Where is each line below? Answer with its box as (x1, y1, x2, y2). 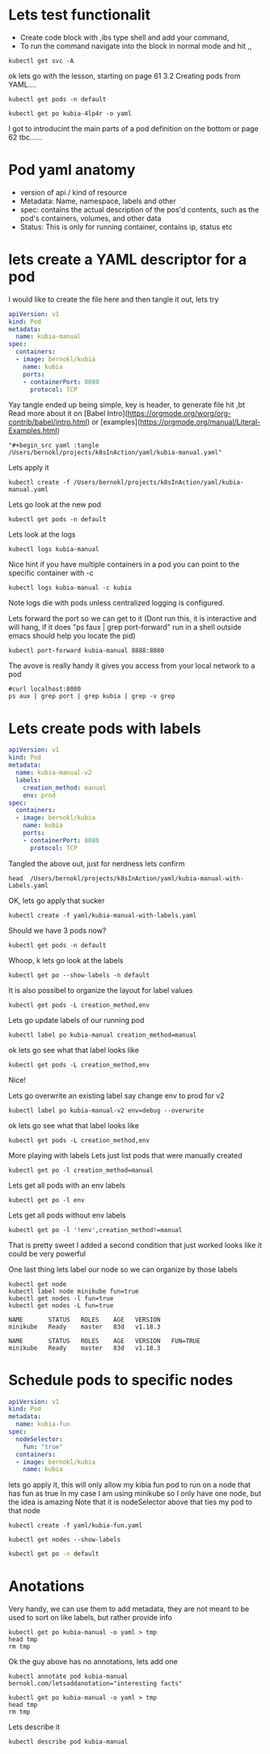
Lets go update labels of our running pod (8, 1015, 145, 1025)
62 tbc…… (8, 132, 43, 142)
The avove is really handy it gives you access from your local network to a (8, 661, 255, 670)
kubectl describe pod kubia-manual (8, 1738, 129, 1746)
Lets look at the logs (8, 529, 76, 540)
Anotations (8, 1577, 85, 1596)
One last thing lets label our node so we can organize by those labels (8, 1264, 238, 1274)
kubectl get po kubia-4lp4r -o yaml (8, 109, 132, 118)
